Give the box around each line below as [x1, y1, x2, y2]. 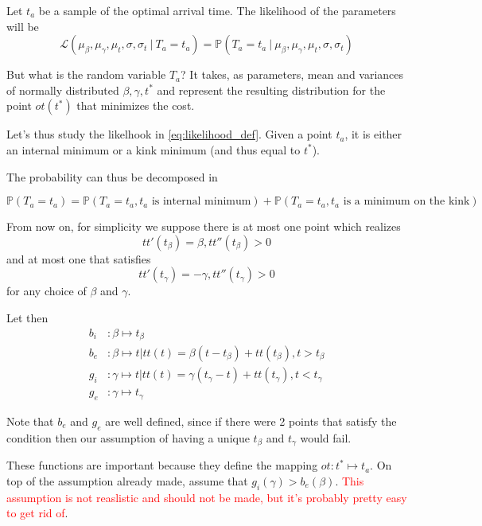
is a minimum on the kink [343, 196, 470, 208]
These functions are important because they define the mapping [6, 457, 318, 473]
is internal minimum [151, 196, 251, 208]
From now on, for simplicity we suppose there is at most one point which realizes [6, 218, 401, 235]
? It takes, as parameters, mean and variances [181, 66, 404, 83]
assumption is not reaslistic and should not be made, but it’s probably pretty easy [6, 489, 407, 505]
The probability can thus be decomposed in [6, 168, 218, 185]
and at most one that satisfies [6, 250, 151, 267]
